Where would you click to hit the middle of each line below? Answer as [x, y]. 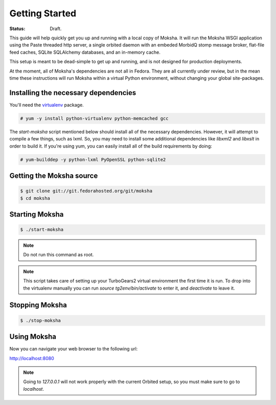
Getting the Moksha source [54, 175]
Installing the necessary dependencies [73, 93]
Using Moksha [33, 337]
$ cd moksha [35, 198]
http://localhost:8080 [32, 358]
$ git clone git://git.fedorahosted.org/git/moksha [86, 191]
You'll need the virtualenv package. [47, 105]
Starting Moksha [37, 214]
